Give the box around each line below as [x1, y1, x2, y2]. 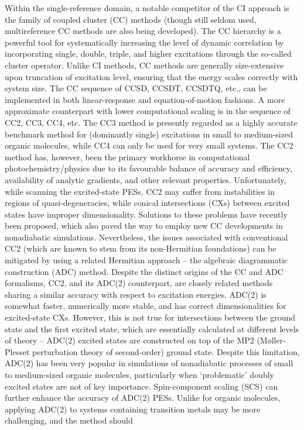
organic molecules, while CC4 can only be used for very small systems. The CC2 [5, 139, 293, 152]
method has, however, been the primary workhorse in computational [5, 150, 250, 163]
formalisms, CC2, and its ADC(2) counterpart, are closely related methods [5, 277, 273, 289]
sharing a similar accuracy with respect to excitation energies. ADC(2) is [5, 288, 267, 300]
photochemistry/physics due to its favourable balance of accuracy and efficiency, [5, 162, 292, 174]
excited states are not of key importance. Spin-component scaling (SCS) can [5, 380, 278, 392]
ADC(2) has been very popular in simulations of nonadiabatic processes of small [5, 357, 293, 369]
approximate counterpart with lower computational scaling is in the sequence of [5, 105, 291, 117]
